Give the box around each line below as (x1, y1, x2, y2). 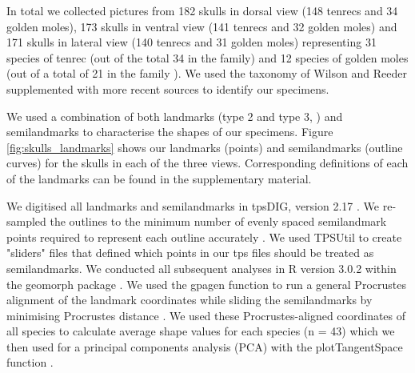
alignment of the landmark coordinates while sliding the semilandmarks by (6, 291, 373, 308)
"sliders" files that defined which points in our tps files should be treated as (6, 244, 374, 261)
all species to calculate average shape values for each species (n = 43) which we (6, 323, 395, 339)
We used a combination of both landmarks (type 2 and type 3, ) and (6, 107, 343, 124)
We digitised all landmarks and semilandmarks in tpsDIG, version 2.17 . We (6, 197, 380, 214)
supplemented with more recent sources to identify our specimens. (6, 80, 329, 97)
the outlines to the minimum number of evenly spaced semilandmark (50, 213, 387, 230)
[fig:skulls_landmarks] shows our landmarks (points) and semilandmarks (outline (6, 138, 403, 155)
